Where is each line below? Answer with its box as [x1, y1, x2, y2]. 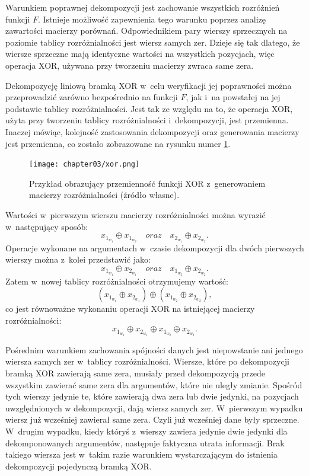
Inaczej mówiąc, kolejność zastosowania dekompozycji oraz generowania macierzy [5, 125, 300, 138]
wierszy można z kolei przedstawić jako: [5, 253, 151, 266]
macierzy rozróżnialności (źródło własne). [29, 189, 180, 201]
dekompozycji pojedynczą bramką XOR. [5, 459, 152, 472]
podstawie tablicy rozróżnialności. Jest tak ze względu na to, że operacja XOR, [5, 102, 293, 114]
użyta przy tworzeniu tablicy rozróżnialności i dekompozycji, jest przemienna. [5, 114, 289, 126]
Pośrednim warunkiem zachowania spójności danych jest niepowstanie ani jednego [5, 343, 303, 356]
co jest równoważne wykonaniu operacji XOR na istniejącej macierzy [5, 302, 255, 315]
